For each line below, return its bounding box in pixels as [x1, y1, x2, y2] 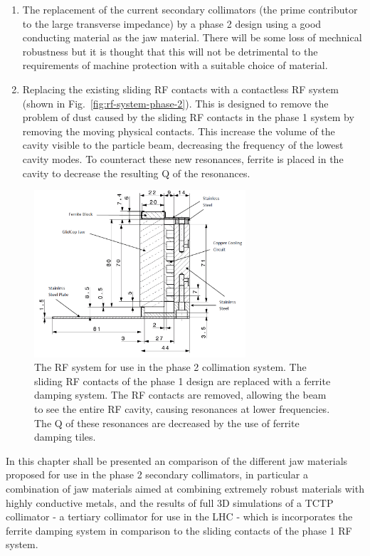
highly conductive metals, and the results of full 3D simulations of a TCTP [6, 495, 334, 510]
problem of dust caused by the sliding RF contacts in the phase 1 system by [22, 110, 354, 125]
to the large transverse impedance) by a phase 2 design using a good [22, 16, 322, 31]
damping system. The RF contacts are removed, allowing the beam [34, 387, 327, 402]
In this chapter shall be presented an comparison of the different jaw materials [6, 453, 348, 468]
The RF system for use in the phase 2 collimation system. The [34, 360, 307, 374]
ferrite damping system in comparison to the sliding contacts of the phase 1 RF [6, 523, 352, 537]
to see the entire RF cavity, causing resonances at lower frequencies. [34, 402, 330, 416]
